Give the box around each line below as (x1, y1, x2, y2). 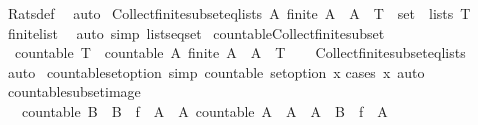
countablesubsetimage (7, 81, 141, 102)
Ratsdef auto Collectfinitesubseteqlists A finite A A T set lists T (7, 3, 471, 23)
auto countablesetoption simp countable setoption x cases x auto (7, 61, 425, 82)
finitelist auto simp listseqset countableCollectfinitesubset (7, 22, 385, 43)
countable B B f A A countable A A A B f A (21, 100, 388, 121)
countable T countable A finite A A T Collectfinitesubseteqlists (14, 42, 466, 63)
